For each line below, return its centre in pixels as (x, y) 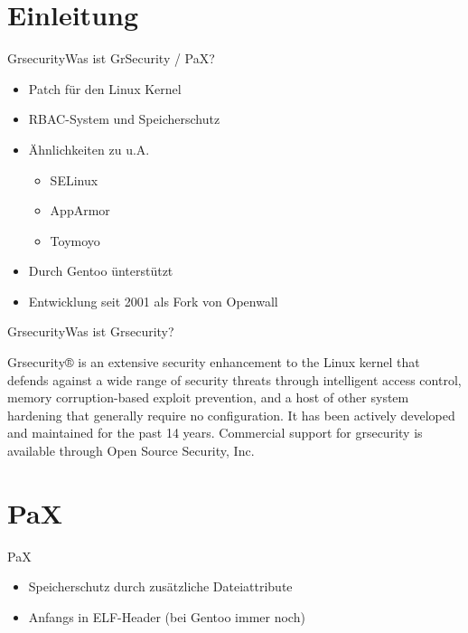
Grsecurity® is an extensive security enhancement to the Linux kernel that (214, 362)
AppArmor (80, 210)
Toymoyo (75, 240)
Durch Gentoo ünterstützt (101, 271)
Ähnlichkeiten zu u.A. (89, 149)
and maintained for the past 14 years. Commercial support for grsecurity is (215, 433)
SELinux (74, 180)
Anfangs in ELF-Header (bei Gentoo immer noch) (167, 616)
